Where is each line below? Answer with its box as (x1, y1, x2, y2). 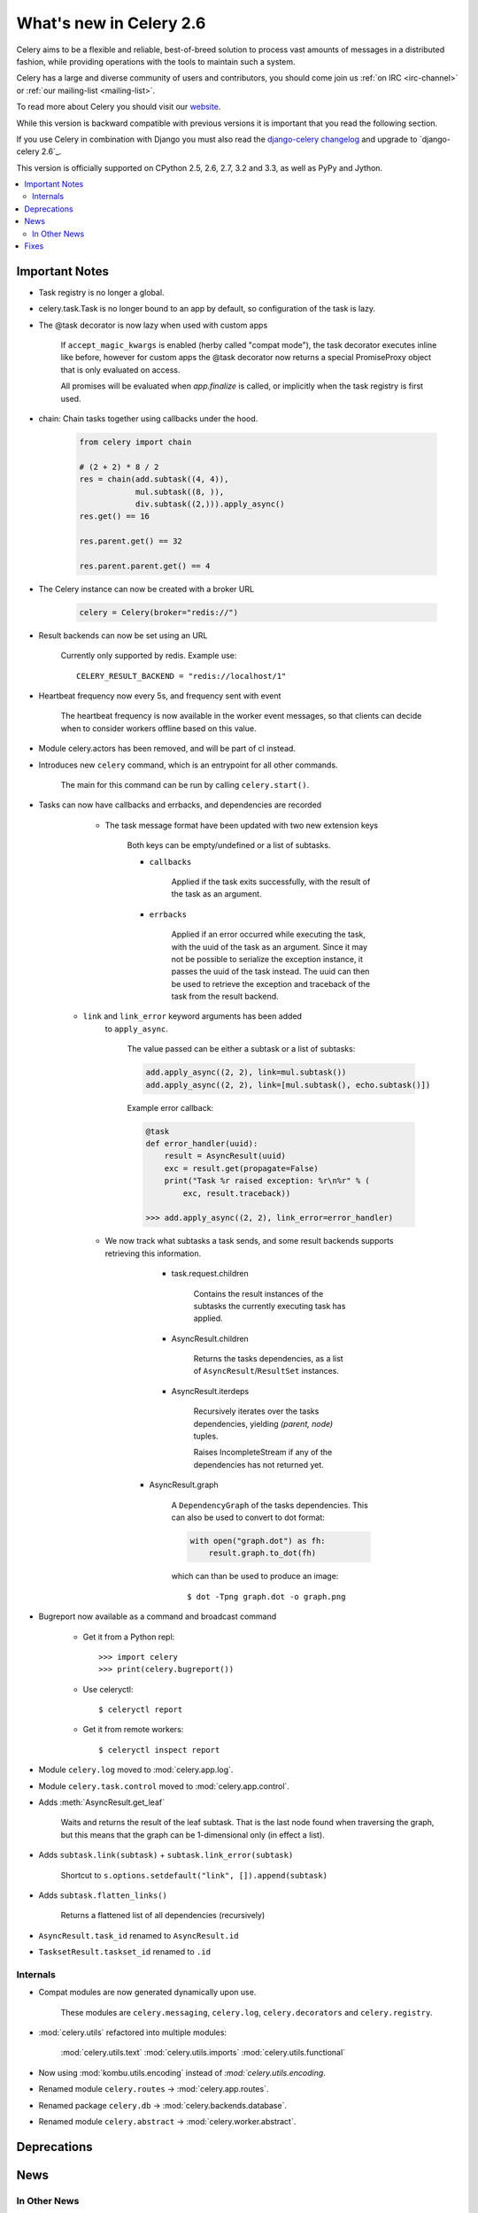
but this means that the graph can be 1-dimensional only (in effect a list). (60, 1829, 325, 1840)
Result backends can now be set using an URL (38, 629, 208, 641)
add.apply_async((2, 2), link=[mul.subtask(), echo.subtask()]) (145, 1080, 431, 1090)
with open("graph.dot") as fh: (189, 1536, 327, 1546)
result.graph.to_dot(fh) (208, 1548, 317, 1558)
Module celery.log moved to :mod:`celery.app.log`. (38, 1764, 234, 1775)
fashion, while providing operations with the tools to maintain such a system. (16, 56, 296, 66)
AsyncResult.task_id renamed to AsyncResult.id (38, 1930, 239, 1940)
